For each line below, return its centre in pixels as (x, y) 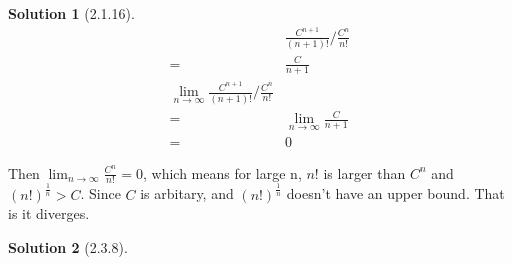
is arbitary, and (187, 193)
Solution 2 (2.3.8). (68, 246)
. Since (100, 193)
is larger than (364, 172)
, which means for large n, (222, 172)
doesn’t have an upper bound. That (395, 193)
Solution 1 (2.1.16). (71, 13)
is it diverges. (49, 213)
